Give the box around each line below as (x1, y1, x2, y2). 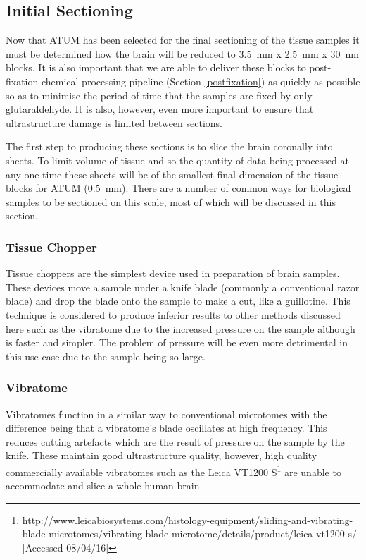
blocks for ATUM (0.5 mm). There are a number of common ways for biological (6, 181, 351, 195)
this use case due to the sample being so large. (6, 348, 206, 363)
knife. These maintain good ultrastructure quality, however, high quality (6, 448, 317, 463)
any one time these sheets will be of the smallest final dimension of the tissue (6, 166, 339, 181)
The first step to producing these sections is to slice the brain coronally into (6, 139, 333, 154)
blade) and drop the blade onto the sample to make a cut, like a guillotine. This (6, 293, 351, 308)
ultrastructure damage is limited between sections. (6, 115, 223, 130)
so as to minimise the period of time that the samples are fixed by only (6, 87, 313, 102)
